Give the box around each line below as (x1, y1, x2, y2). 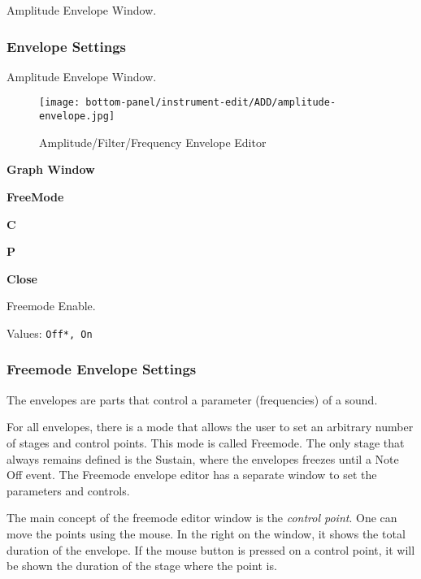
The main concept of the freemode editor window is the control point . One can (7, 509, 397, 526)
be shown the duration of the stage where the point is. (7, 557, 277, 574)
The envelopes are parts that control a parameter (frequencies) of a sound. (7, 391, 378, 408)
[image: (39, 97, 80, 109)
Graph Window (7, 161, 95, 178)
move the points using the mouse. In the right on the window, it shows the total (7, 525, 406, 542)
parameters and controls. (7, 482, 130, 499)
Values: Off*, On (7, 324, 93, 341)
